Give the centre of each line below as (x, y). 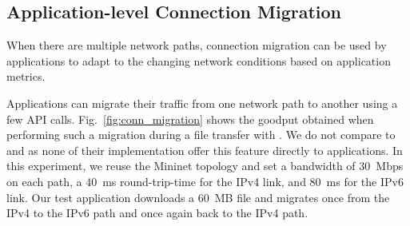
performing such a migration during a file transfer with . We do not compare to (201, 135)
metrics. (26, 76)
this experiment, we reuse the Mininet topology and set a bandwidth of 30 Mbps (205, 166)
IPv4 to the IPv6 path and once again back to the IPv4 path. (157, 213)
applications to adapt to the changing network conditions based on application (199, 60)
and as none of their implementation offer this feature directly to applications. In (205, 150)
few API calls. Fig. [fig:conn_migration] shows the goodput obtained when (190, 119)
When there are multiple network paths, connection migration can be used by (197, 45)
